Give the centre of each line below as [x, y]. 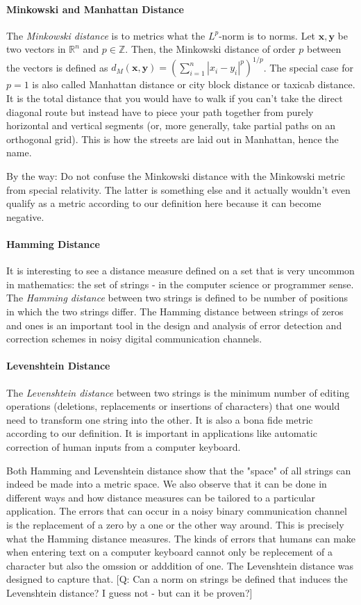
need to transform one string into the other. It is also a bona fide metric [160, 419]
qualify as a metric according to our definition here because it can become [164, 203]
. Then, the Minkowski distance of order [210, 49]
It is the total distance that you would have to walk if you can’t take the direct [175, 98]
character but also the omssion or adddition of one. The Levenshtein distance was [180, 565]
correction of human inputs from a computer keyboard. [124, 446]
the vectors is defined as [57, 67]
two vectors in [36, 49]
